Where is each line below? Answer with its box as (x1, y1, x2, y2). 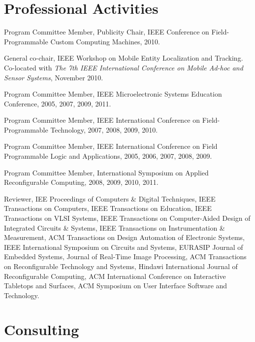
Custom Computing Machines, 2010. (50, 36, 160, 46)
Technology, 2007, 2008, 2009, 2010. (50, 124, 158, 135)
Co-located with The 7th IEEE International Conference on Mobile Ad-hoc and (4, 62, 243, 72)
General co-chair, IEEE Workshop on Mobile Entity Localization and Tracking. (4, 53, 243, 63)
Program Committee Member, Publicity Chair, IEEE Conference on (4, 27, 209, 37)
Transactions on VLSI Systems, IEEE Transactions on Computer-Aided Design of (4, 213, 251, 223)
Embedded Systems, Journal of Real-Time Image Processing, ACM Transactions (4, 251, 247, 262)
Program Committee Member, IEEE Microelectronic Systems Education (4, 89, 222, 99)
